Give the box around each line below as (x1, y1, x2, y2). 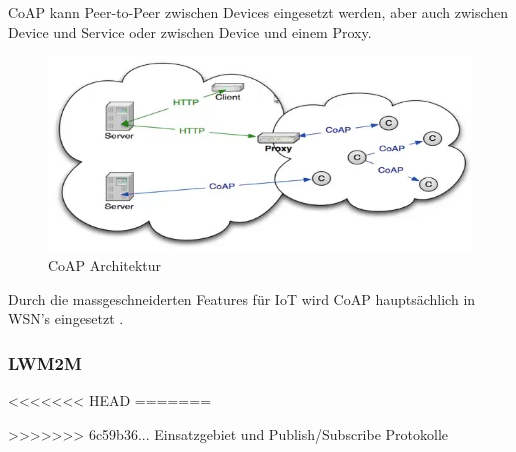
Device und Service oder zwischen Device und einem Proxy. (8, 21, 372, 42)
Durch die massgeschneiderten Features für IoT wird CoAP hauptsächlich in (8, 288, 476, 309)
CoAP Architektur (48, 255, 162, 276)
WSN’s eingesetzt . (8, 308, 124, 329)
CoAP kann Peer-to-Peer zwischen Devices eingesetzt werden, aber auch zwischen (8, 2, 509, 22)
